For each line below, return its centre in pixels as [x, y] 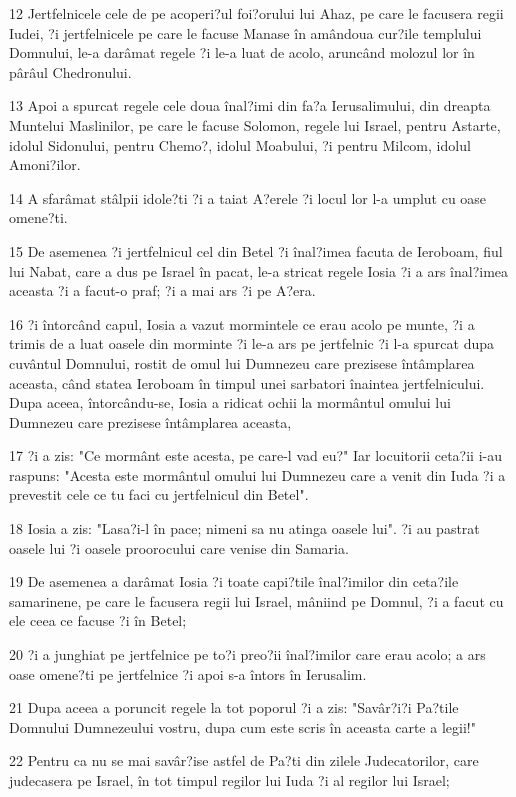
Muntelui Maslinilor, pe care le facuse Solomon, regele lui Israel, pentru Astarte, [255, 124]
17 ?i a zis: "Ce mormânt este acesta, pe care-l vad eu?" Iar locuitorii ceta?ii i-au [255, 455]
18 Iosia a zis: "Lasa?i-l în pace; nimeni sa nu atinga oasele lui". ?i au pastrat [244, 528]
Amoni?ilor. [45, 164]
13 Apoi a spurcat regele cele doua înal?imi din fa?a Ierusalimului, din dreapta [250, 105]
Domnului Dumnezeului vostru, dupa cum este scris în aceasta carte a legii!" [242, 726]
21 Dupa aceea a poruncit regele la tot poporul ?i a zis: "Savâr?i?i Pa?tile [234, 707]
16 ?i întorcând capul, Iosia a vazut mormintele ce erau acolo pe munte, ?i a [242, 323]
